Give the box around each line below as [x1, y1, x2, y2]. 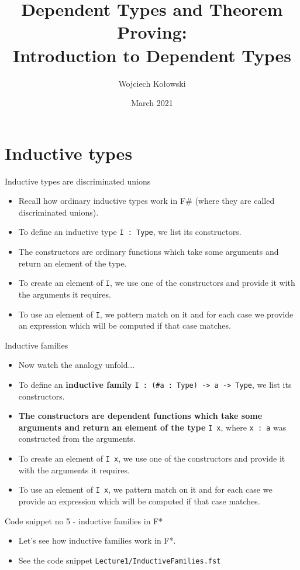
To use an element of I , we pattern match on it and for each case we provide [18, 308, 294, 320]
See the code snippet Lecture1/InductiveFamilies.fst [18, 554, 221, 566]
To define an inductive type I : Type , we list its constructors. [18, 226, 242, 238]
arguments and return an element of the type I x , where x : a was [18, 421, 287, 433]
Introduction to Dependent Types [12, 43, 292, 67]
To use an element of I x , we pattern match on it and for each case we [18, 483, 273, 496]
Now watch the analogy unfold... [18, 359, 135, 371]
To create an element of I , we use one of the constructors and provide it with [18, 277, 295, 289]
